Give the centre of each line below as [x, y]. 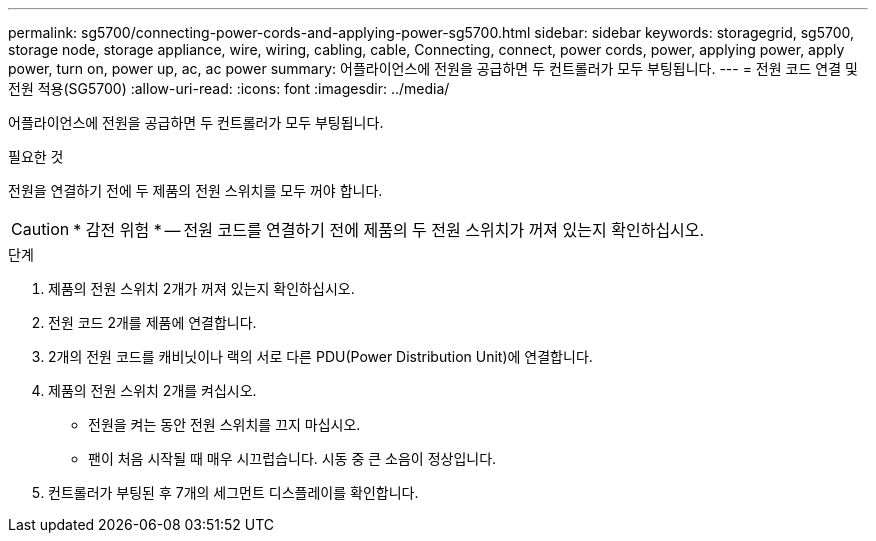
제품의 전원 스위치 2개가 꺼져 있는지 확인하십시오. [201, 288]
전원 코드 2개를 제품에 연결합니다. [152, 322]
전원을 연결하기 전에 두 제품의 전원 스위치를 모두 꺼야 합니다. [195, 190]
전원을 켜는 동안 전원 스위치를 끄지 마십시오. [224, 424]
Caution [40, 229]
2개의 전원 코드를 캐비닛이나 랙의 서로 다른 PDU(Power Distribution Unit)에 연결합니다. [320, 356]
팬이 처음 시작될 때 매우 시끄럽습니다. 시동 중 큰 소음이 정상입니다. [292, 458]
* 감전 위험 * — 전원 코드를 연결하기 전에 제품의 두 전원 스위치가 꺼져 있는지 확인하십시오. [389, 230]
